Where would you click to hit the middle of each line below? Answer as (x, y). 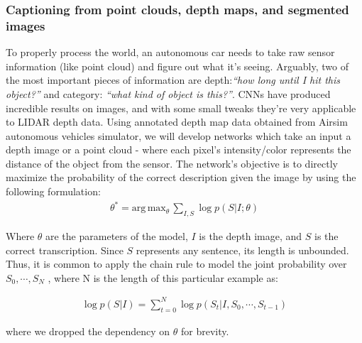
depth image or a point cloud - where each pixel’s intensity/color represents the (179, 149)
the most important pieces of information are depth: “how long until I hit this (173, 80)
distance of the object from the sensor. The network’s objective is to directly (172, 163)
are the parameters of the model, (117, 236)
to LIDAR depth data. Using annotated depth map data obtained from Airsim (177, 122)
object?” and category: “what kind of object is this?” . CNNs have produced (168, 93)
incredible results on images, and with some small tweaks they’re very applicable (181, 108)
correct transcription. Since (65, 250)
